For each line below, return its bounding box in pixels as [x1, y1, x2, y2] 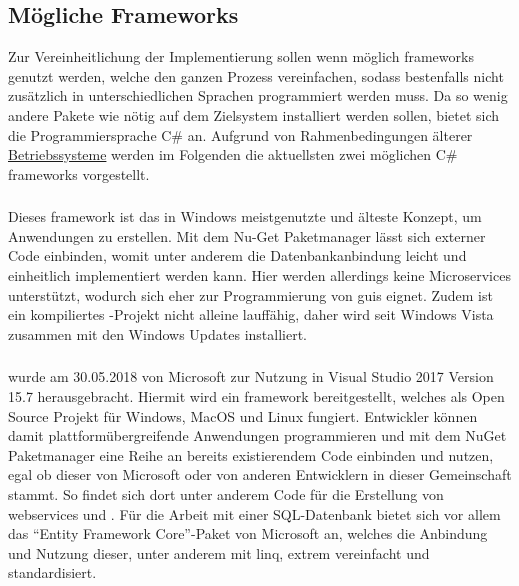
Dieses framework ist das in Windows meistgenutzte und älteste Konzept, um [8, 206, 482, 227]
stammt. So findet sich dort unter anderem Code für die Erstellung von [8, 483, 444, 504]
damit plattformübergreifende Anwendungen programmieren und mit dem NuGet [8, 425, 507, 446]
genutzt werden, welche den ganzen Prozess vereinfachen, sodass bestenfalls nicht [8, 65, 504, 86]
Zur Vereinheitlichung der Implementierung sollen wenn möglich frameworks [8, 46, 474, 67]
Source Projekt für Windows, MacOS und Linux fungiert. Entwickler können [8, 405, 478, 426]
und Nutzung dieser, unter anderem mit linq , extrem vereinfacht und [8, 542, 430, 563]
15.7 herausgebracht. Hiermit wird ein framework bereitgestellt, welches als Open [8, 385, 505, 406]
